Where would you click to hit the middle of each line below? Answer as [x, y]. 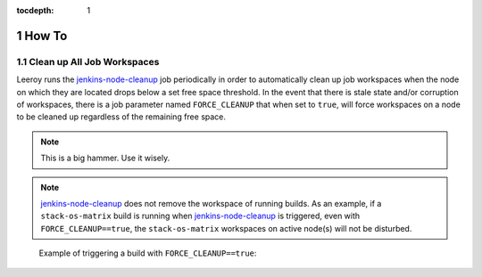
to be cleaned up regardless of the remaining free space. [121, 117]
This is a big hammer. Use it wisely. [105, 158]
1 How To [42, 36]
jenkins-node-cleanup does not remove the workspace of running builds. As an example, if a [211, 203]
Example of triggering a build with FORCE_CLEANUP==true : [148, 253]
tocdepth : [35, 10]
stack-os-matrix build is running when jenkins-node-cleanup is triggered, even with [200, 216]
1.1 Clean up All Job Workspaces [88, 61]
